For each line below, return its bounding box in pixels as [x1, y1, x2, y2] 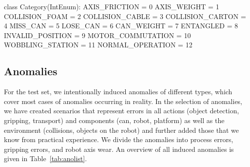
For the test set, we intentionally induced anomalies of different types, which [4, 86, 232, 97]
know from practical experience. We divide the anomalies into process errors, [4, 134, 233, 145]
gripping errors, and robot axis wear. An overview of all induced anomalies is [4, 144, 234, 154]
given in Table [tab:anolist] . [4, 153, 87, 164]
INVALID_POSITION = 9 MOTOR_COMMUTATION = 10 [4, 30, 191, 40]
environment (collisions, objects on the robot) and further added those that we [4, 125, 239, 135]
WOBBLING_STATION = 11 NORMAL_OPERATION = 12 [4, 40, 192, 50]
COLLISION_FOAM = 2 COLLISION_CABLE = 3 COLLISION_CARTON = [4, 11, 246, 21]
